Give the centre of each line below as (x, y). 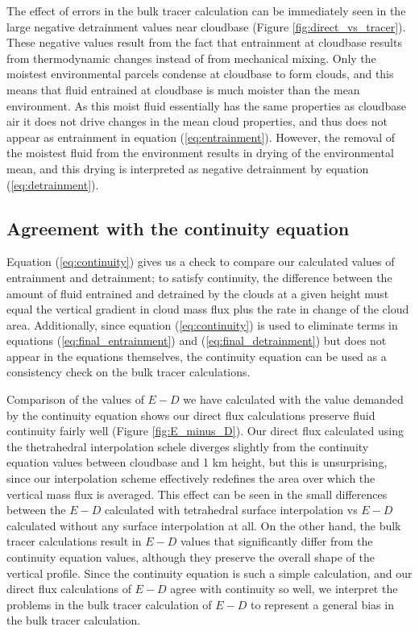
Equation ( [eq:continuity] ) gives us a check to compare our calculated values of (201, 262)
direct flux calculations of (69, 589)
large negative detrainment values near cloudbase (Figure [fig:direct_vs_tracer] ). (206, 26)
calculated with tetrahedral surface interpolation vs (231, 510)
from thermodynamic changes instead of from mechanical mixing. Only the (191, 58)
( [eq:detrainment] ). (53, 184)
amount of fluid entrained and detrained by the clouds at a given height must (198, 293)
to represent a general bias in (322, 604)
